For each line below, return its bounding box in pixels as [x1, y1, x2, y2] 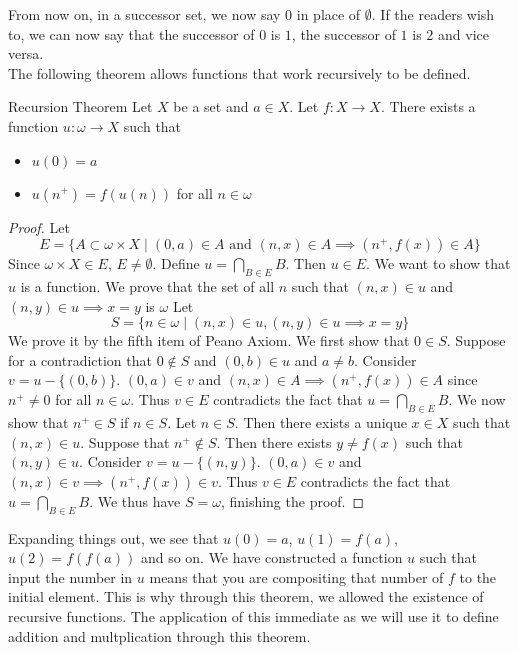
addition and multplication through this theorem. [8, 625, 311, 646]
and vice [438, 23, 489, 44]
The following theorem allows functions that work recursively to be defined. [8, 62, 471, 83]
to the [459, 566, 497, 587]
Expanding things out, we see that [8, 527, 219, 548]
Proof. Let [8, 216, 70, 237]
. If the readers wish [371, 4, 495, 24]
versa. [8, 43, 44, 64]
